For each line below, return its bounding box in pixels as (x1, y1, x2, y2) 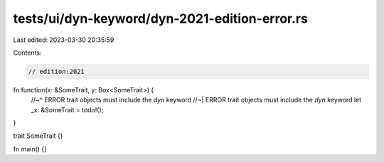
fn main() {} (13, 144, 48, 153)
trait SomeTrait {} (13, 131, 63, 140)
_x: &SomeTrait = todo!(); (31, 105, 104, 114)
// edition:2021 (28, 67, 85, 75)
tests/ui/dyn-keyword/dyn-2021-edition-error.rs (13, 11, 309, 26)
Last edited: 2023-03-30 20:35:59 (13, 36, 114, 44)
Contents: (13, 48, 42, 57)
